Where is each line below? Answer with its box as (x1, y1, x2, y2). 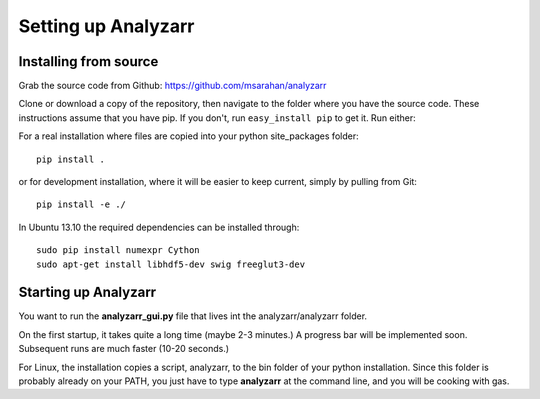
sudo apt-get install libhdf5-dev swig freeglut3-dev (36, 258, 305, 270)
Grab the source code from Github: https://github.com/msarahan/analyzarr (18, 80, 327, 92)
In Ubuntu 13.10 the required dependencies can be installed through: (18, 221, 300, 233)
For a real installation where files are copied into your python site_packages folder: (18, 130, 359, 142)
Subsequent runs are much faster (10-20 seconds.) (18, 343, 230, 355)
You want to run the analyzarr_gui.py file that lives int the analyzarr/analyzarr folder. (18, 310, 368, 322)
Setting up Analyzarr (18, 15, 195, 37)
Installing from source (18, 53, 159, 70)
